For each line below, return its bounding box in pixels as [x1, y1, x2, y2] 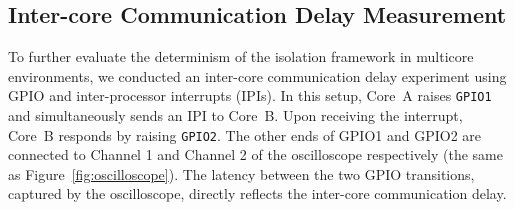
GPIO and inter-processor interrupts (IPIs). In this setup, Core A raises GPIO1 [8, 85, 492, 106]
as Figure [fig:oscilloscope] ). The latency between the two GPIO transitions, [8, 163, 475, 184]
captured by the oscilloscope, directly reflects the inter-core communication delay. [8, 183, 507, 204]
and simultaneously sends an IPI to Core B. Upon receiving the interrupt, [8, 105, 463, 126]
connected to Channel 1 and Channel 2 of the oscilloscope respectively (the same [8, 144, 503, 165]
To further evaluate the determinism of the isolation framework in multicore [8, 46, 474, 67]
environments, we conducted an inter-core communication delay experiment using [8, 65, 507, 86]
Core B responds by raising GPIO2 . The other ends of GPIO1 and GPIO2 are [8, 124, 482, 145]
